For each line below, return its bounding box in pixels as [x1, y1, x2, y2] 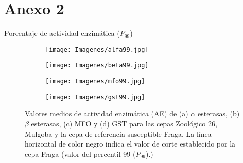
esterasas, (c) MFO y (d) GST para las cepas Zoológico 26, [31, 118, 217, 129]
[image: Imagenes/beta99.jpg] [45, 62, 149, 69]
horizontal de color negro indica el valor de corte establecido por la [25, 138, 236, 149]
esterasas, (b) [198, 108, 240, 119]
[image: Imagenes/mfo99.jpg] [45, 78, 145, 85]
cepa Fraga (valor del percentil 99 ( [25, 148, 136, 159]
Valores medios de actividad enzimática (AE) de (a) [25, 108, 188, 119]
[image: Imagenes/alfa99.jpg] [45, 46, 149, 53]
